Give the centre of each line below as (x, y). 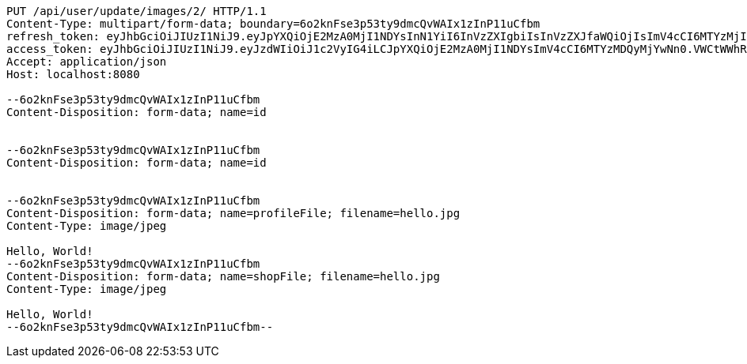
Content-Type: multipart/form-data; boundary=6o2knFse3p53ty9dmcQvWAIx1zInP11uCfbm (273, 24)
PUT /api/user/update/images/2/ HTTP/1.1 (137, 11)
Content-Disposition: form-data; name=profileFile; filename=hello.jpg (233, 213)
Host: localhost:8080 (73, 74)
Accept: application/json (87, 62)
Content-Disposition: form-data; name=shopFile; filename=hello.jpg (223, 276)
